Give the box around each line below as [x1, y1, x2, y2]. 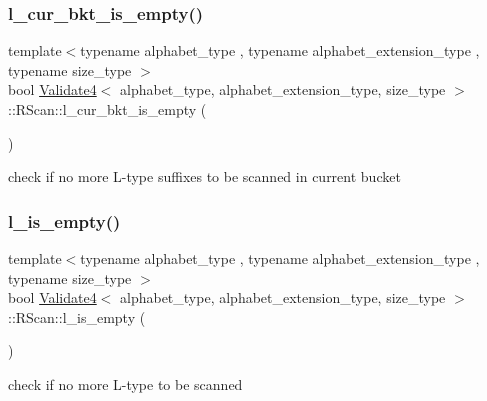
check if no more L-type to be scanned [8, 373, 243, 394]
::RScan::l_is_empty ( [8, 306, 146, 327]
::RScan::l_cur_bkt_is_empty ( [8, 99, 207, 119]
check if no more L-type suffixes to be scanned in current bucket [8, 166, 401, 187]
